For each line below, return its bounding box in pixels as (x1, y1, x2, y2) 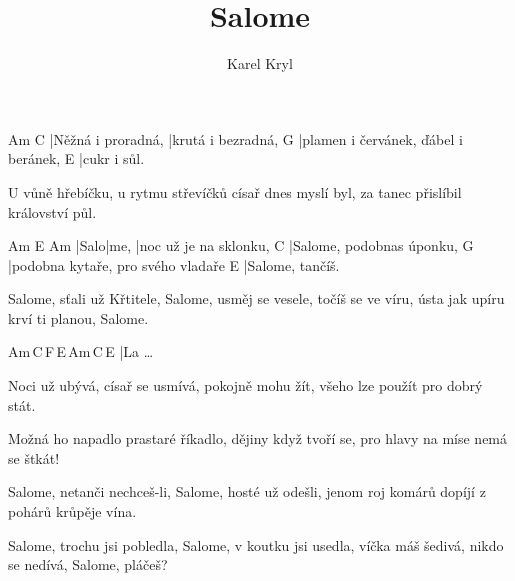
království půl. (8, 201, 97, 222)
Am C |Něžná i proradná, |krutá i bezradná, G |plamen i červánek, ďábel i (8, 128, 463, 149)
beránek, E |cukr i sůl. (8, 148, 145, 169)
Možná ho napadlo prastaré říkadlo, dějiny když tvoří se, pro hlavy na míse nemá (8, 428, 508, 449)
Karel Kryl (227, 53, 293, 74)
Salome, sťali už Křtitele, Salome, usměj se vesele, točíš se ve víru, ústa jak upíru (8, 288, 505, 309)
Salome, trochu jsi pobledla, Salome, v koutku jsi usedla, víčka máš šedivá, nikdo (8, 534, 504, 555)
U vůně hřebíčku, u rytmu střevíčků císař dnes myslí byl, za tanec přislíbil (8, 181, 462, 202)
